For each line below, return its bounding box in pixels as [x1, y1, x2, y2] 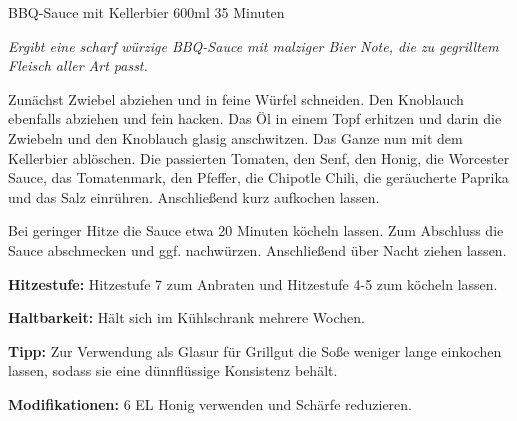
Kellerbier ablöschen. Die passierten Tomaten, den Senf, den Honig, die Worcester [8, 147, 510, 168]
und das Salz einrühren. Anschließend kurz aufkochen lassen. [8, 186, 380, 207]
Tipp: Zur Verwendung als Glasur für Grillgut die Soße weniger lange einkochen [8, 340, 502, 361]
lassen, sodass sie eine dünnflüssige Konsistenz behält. [8, 360, 338, 381]
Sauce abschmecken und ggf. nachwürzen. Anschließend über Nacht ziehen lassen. [8, 239, 507, 260]
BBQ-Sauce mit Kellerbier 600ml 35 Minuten [8, 2, 285, 22]
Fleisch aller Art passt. [8, 55, 148, 76]
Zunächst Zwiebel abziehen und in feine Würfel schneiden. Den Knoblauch [8, 88, 464, 109]
